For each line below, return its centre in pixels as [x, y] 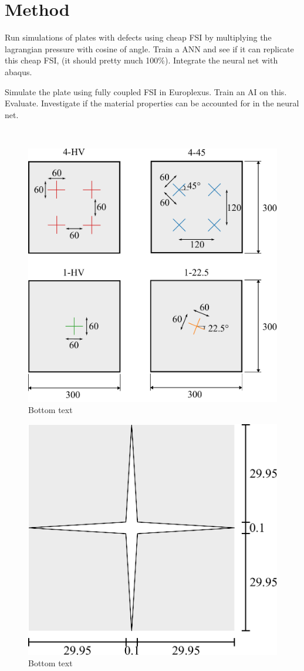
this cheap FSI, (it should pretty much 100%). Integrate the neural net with [141, 60]
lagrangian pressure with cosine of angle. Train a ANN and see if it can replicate [149, 48]
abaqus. [18, 71]
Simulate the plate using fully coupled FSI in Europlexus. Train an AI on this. [146, 91]
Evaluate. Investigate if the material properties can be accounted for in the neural [152, 103]
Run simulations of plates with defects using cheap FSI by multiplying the [138, 37]
